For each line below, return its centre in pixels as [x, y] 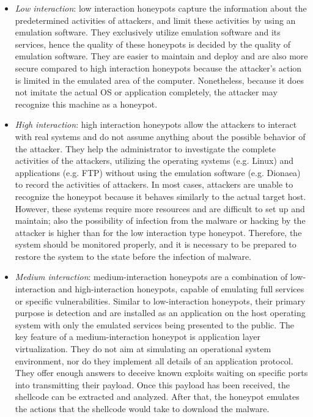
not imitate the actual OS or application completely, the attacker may [146, 92]
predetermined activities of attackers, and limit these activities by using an [155, 20]
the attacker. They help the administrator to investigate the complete [145, 148]
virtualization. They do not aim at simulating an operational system [143, 349]
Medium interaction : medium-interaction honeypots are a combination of [151, 277]
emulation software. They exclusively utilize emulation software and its [148, 32]
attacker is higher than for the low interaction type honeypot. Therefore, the [158, 232]
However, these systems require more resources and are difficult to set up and [160, 208]
